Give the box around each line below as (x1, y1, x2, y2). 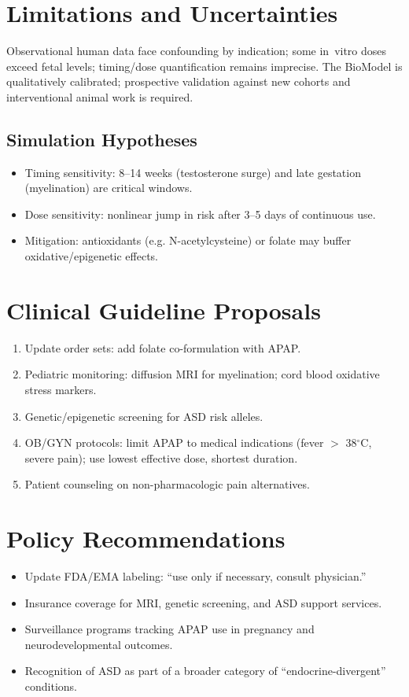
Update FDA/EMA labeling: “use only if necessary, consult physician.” (24, 568, 367, 585)
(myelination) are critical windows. (24, 179, 193, 196)
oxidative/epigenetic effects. (24, 248, 159, 264)
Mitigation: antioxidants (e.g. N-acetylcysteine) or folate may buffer (24, 232, 352, 249)
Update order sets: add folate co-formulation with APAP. (24, 339, 301, 356)
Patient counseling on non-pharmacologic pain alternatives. (24, 476, 310, 492)
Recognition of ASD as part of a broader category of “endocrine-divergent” (24, 662, 386, 679)
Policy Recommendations (6, 522, 286, 555)
